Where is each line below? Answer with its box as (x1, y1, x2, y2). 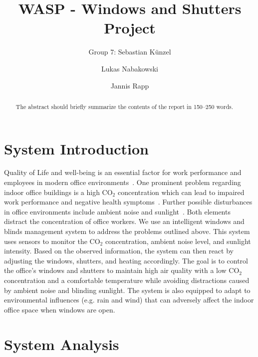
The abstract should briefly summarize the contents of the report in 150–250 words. (15, 102, 233, 110)
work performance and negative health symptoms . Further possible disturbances (4, 196, 253, 207)
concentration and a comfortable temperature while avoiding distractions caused (4, 275, 250, 285)
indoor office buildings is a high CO (4, 186, 113, 197)
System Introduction (4, 138, 149, 158)
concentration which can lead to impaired (117, 186, 245, 197)
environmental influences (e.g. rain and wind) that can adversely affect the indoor (4, 294, 254, 305)
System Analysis (4, 333, 119, 354)
